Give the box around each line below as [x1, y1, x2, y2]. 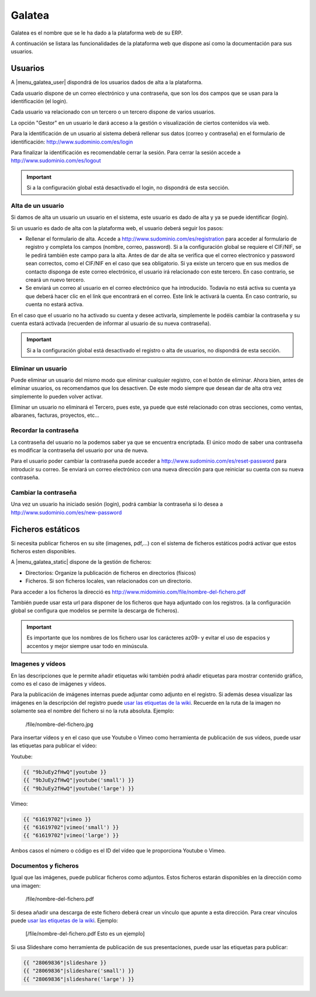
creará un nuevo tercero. [25, 276, 85, 283]
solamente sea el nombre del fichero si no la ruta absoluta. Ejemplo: [11, 707, 174, 714]
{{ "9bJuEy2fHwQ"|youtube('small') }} [23, 777, 135, 784]
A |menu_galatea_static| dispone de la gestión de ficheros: [11, 559, 152, 566]
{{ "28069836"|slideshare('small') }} [23, 968, 135, 974]
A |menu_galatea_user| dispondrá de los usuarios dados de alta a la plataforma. [11, 79, 203, 86]
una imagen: [11, 882, 41, 889]
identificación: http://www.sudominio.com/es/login [11, 138, 133, 145]
